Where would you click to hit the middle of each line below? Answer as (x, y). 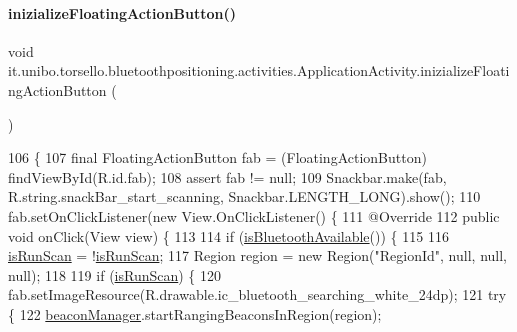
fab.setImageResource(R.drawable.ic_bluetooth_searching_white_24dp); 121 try (257, 294)
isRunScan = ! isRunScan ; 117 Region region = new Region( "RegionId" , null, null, (257, 255)
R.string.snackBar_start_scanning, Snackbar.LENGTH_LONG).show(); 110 (244, 196)
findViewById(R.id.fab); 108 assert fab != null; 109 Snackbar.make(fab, (227, 176)
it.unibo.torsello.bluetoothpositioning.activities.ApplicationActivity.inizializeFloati (259, 70)
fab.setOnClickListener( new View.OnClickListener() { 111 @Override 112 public (254, 215)
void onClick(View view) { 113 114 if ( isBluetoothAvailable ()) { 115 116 (228, 235)
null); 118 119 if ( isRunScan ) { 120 (115, 274)
